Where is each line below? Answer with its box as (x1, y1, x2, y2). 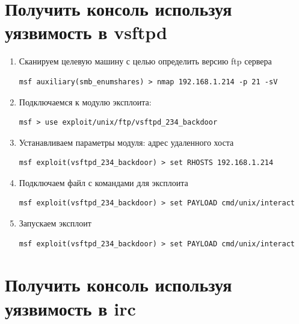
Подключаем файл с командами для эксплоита (19, 176, 188, 188)
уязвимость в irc (5, 296, 136, 320)
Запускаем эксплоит (19, 217, 91, 229)
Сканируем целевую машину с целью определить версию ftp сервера (19, 55, 272, 67)
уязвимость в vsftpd (5, 20, 167, 45)
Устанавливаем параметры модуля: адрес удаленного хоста (19, 136, 234, 148)
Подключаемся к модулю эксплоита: (19, 95, 152, 108)
